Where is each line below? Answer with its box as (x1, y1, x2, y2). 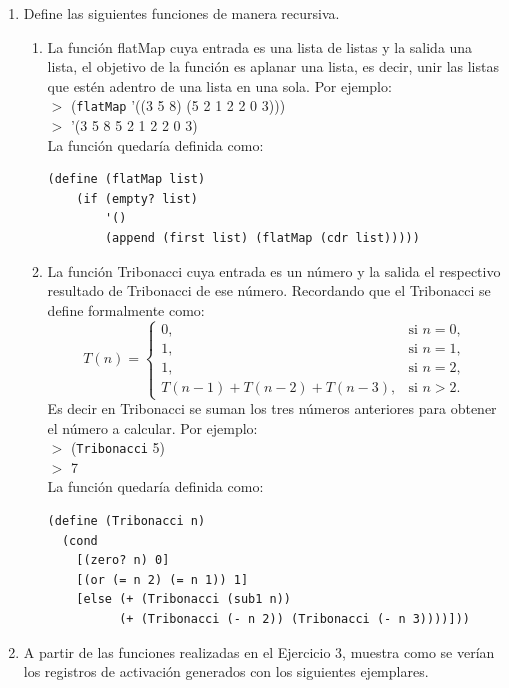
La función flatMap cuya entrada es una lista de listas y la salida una (47, 36, 473, 57)
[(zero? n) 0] (76, 553, 170, 568)
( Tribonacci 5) (70, 437, 166, 458)
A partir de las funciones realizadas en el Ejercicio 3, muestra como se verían (23, 641, 495, 662)
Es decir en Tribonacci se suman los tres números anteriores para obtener (47, 398, 497, 418)
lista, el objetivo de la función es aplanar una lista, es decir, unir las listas (47, 56, 499, 77)
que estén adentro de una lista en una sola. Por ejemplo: (47, 75, 392, 96)
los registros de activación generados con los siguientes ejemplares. (23, 661, 429, 682)
